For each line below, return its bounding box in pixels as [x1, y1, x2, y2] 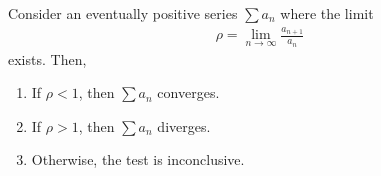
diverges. [157, 115, 211, 136]
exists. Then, [8, 48, 87, 69]
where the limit [280, 3, 374, 23]
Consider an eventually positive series [8, 3, 238, 23]
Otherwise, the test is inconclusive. [31, 149, 245, 170]
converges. [157, 82, 220, 103]
